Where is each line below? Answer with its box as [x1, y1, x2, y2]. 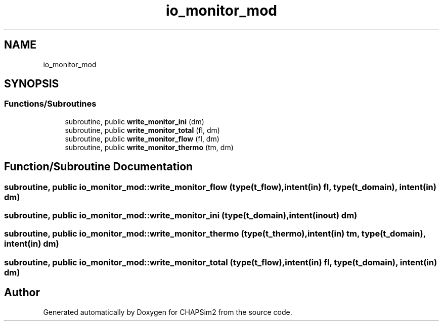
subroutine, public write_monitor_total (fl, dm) [65, 125, 220, 134]
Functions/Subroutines [4, 99, 97, 109]
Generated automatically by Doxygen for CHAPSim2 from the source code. [43, 307, 292, 316]
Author [4, 286, 40, 299]
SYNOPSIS [4, 77, 59, 90]
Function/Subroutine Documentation [4, 160, 193, 173]
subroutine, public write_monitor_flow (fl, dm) [65, 134, 219, 143]
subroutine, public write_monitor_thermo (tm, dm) [65, 143, 234, 152]
